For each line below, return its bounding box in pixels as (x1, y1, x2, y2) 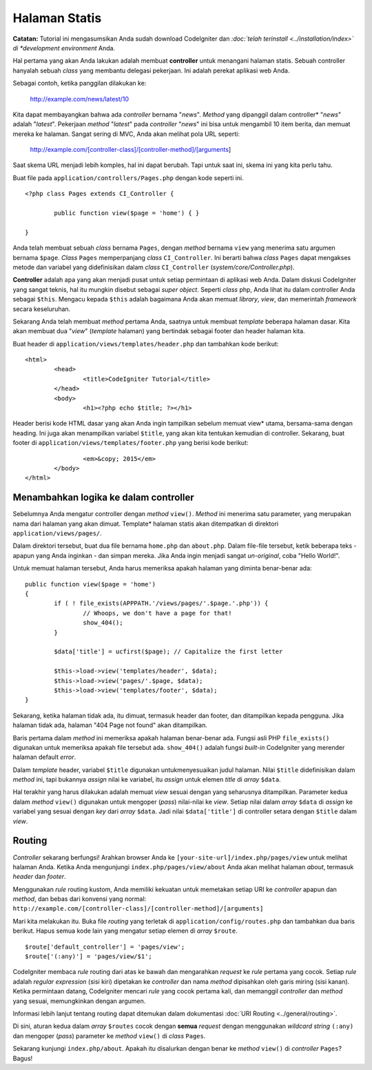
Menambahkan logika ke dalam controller (12, 492, 194, 504)
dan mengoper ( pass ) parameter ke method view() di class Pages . (12, 1031, 206, 1040)
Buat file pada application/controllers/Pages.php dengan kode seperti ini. (12, 173, 244, 182)
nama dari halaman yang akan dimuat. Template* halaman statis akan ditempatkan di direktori (12, 519, 279, 528)
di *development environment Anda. (12, 43, 116, 52)
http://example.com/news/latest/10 (30, 95, 130, 103)
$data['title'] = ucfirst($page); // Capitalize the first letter (54, 648, 283, 655)
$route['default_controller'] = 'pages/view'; (25, 942, 185, 951)
